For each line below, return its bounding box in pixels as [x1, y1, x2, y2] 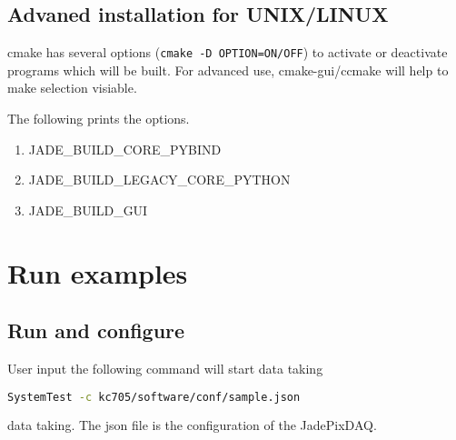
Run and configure [7, 316, 185, 345]
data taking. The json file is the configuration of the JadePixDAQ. [7, 415, 377, 435]
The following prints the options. [7, 109, 190, 128]
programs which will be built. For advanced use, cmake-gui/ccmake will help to [7, 60, 449, 79]
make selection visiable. [7, 78, 137, 97]
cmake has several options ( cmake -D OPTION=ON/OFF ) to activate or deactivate [7, 43, 448, 62]
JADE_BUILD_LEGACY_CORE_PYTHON [28, 170, 291, 189]
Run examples [7, 254, 188, 291]
